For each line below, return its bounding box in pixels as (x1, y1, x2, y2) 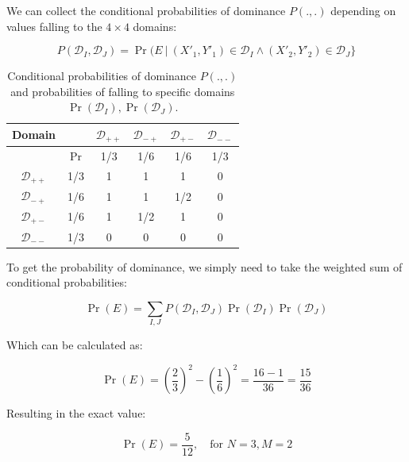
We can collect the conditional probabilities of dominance (6, 2, 286, 18)
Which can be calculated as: (6, 337, 143, 353)
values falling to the (6, 17, 102, 34)
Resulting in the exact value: (6, 405, 146, 422)
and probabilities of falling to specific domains (10, 83, 235, 99)
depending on (330, 2, 396, 18)
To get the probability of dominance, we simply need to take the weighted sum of (6, 258, 403, 275)
